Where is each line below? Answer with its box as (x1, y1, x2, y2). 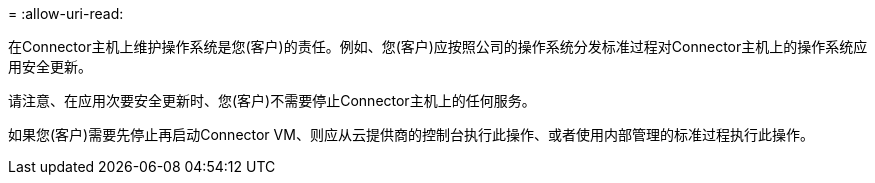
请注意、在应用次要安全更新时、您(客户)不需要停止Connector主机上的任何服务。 (8, 92, 536, 109)
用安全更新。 (8, 58, 92, 75)
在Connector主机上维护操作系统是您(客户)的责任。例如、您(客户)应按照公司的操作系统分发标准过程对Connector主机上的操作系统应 (8, 38, 868, 55)
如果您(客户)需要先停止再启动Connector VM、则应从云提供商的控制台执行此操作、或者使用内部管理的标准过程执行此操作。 (8, 126, 814, 143)
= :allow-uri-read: (8, 5, 124, 22)
